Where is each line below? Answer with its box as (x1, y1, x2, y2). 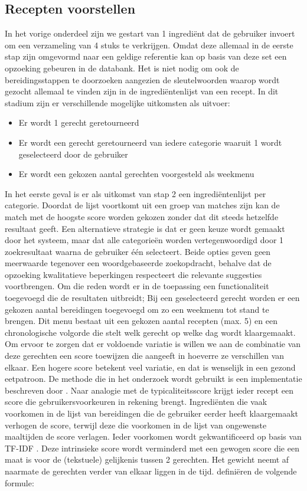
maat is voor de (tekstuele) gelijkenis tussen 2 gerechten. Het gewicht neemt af (5, 453, 289, 466)
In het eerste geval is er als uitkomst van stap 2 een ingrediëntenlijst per (5, 187, 266, 199)
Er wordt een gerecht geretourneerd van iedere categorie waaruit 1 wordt (18, 136, 282, 148)
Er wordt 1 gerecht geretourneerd (18, 116, 139, 129)
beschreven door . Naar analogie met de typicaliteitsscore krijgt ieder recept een (5, 384, 293, 396)
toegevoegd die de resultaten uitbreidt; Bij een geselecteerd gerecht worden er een (5, 292, 300, 304)
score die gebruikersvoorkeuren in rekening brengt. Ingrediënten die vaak (5, 395, 267, 408)
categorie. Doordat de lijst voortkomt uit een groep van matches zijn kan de (5, 199, 280, 211)
